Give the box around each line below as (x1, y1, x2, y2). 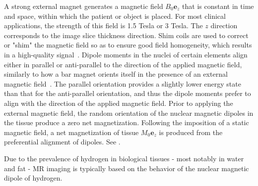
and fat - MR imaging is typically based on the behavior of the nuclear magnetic (4, 163, 249, 173)
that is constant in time (182, 1, 254, 11)
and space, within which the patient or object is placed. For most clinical (4, 10, 226, 21)
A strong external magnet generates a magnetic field (4, 1, 163, 11)
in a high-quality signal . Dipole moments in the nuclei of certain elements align (4, 49, 248, 59)
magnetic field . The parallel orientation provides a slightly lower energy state (4, 78, 241, 89)
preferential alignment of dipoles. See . (4, 137, 121, 147)
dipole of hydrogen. (4, 173, 63, 183)
